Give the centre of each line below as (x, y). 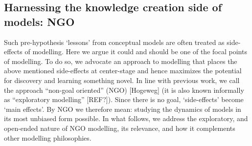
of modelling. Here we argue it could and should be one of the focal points (136, 52)
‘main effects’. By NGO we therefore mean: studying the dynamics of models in (123, 109)
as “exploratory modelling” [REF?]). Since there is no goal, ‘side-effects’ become (124, 99)
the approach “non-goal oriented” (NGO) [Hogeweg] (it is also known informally (124, 90)
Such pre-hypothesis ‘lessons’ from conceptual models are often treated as (114, 42)
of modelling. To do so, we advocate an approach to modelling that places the (121, 61)
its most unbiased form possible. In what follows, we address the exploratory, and (126, 118)
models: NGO (39, 21)
